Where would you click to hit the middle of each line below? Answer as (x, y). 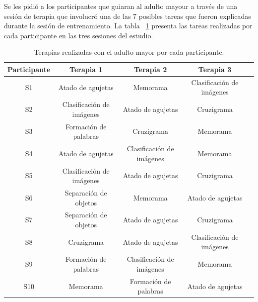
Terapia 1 (86, 69)
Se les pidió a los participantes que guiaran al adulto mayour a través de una (121, 6)
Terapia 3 (215, 69)
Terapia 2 (150, 69)
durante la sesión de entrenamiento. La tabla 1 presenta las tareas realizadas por (128, 26)
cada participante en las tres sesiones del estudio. (79, 35)
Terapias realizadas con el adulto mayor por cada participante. (129, 52)
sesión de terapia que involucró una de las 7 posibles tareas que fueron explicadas (128, 16)
